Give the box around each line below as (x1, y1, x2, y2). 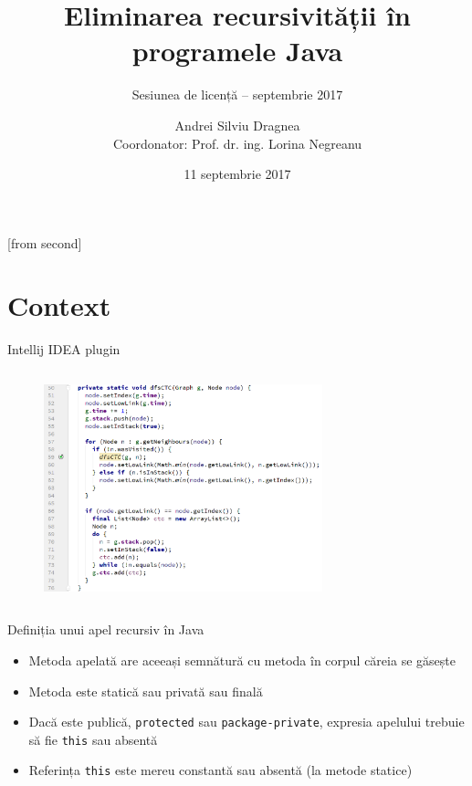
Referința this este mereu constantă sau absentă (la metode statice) (28, 760, 413, 780)
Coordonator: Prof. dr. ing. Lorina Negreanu (112, 133, 362, 152)
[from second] (7, 233, 82, 252)
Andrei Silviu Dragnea (174, 115, 300, 134)
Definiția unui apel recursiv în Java (7, 620, 205, 639)
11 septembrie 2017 (184, 164, 291, 183)
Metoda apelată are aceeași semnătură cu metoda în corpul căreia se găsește (28, 650, 456, 669)
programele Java (131, 32, 343, 69)
